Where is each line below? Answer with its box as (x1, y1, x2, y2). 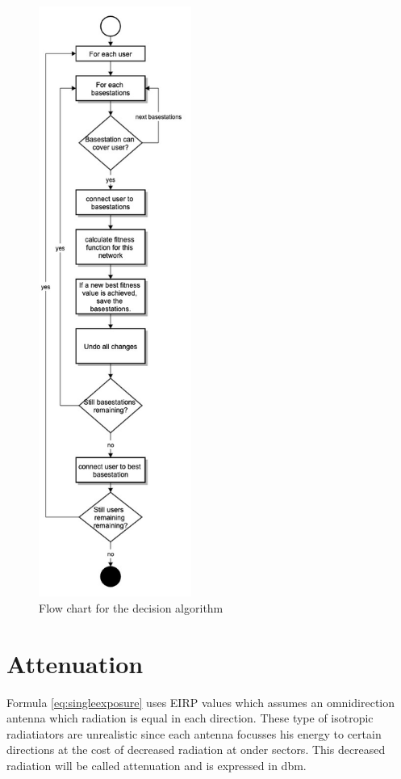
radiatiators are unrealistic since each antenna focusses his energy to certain (6, 725, 382, 742)
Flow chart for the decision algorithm (39, 599, 223, 616)
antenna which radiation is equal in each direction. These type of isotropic (6, 710, 374, 726)
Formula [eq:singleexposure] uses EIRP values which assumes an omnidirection (6, 693, 395, 710)
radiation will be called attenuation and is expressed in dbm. (6, 756, 307, 773)
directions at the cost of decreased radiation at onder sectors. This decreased (6, 741, 386, 758)
